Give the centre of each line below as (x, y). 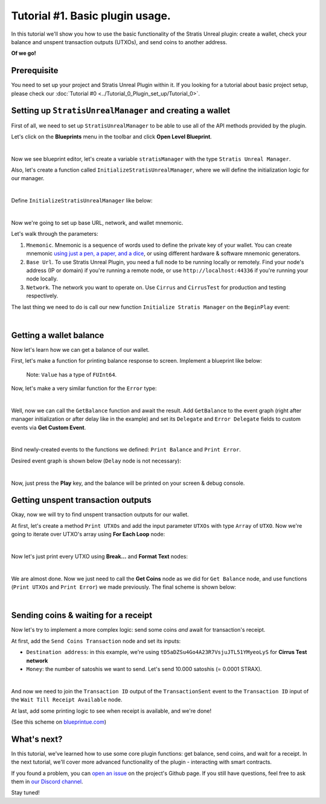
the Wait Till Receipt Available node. (67, 700)
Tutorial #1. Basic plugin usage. (91, 16)
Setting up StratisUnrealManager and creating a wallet (121, 111)
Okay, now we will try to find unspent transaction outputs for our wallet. (100, 514)
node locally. (42, 279)
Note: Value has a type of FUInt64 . (72, 374)
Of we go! (24, 53)
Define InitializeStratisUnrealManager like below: (82, 201)
